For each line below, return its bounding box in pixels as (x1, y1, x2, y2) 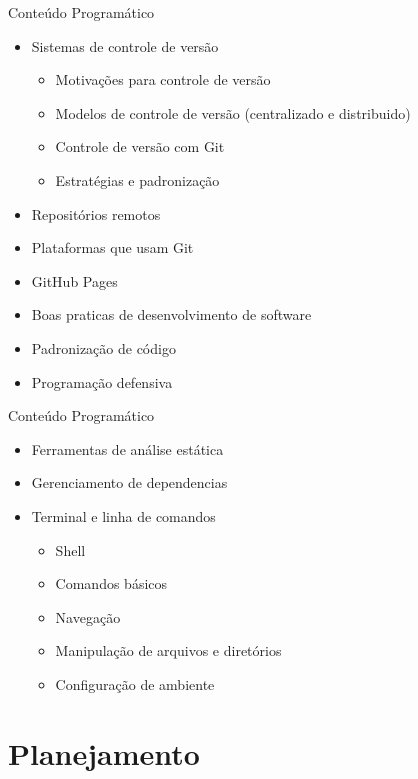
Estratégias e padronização (55, 169, 220, 190)
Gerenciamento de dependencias (31, 472, 228, 493)
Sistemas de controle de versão (31, 35, 219, 56)
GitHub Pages (31, 270, 118, 291)
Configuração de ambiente (55, 673, 215, 694)
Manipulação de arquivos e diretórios (55, 640, 282, 661)
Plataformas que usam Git (31, 237, 194, 258)
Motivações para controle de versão (55, 69, 271, 90)
